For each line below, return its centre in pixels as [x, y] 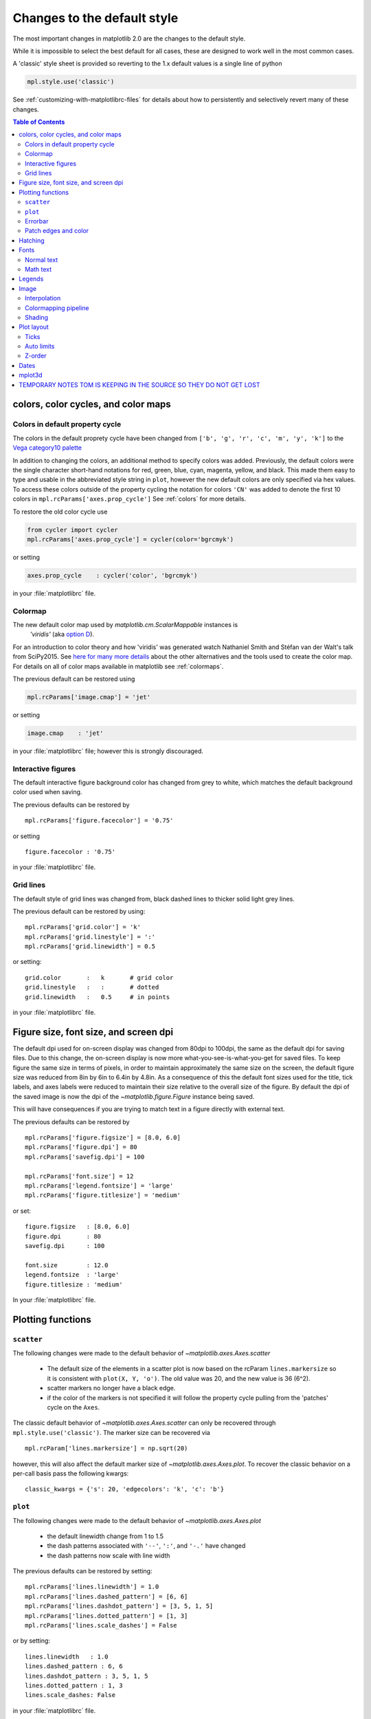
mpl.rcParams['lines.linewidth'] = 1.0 [92, 1587]
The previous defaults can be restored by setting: [82, 1571]
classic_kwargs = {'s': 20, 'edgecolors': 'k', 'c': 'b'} [125, 1489]
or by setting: [32, 1641]
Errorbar [37, 221]
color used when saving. [47, 792]
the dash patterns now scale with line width [109, 1555]
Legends [31, 279]
